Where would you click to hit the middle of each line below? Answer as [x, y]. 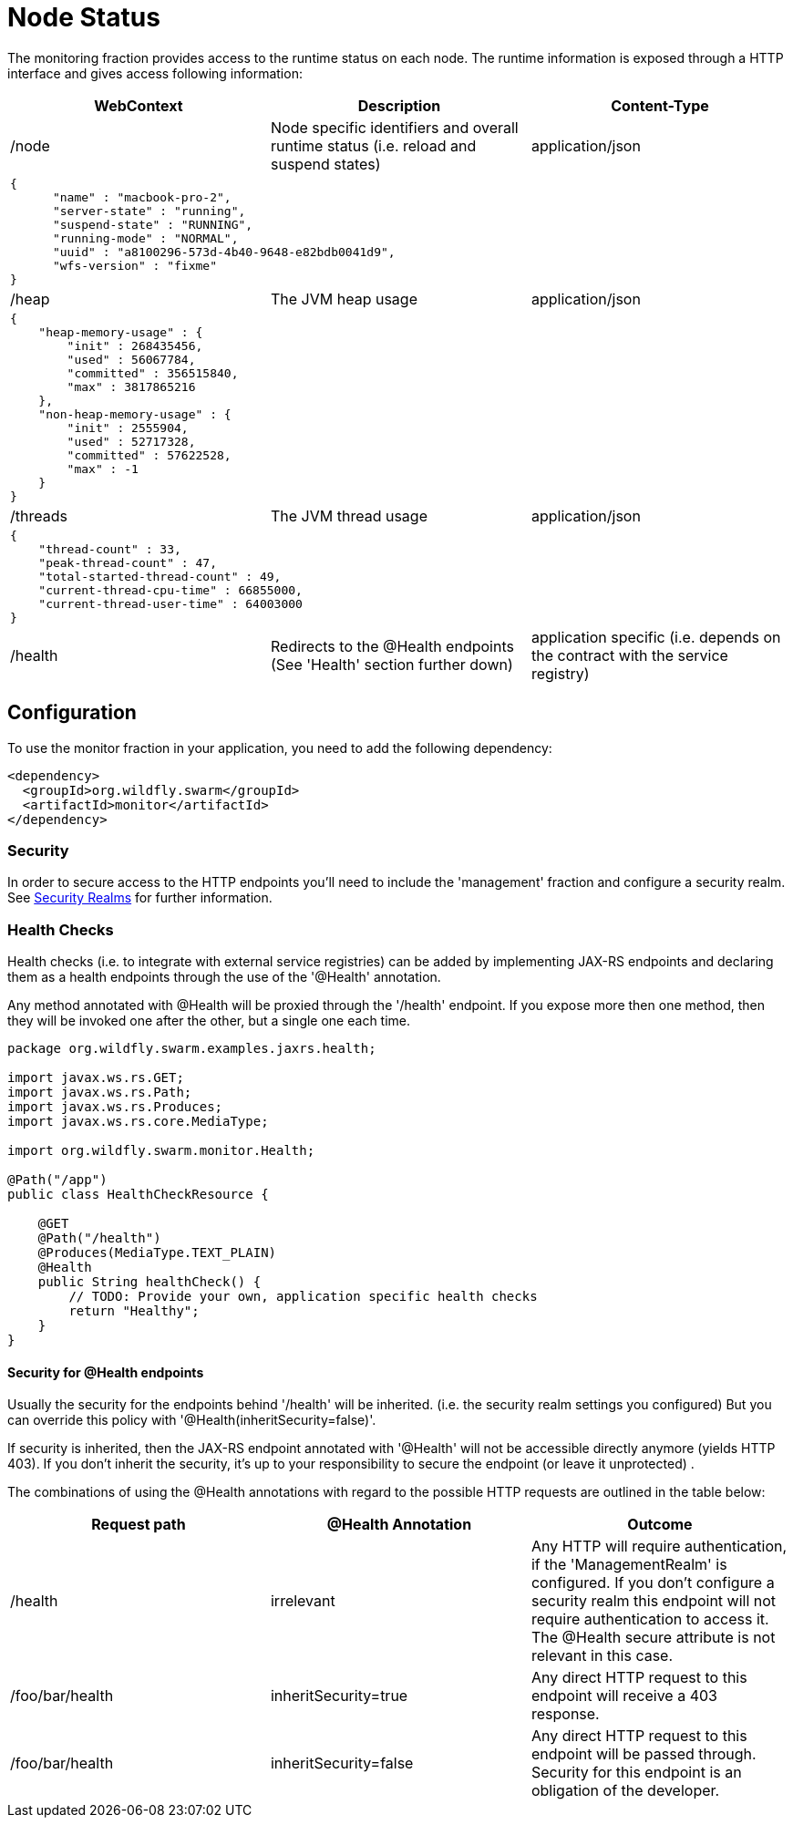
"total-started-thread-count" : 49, [160, 576]
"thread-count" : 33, [110, 549]
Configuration [72, 713]
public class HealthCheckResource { [138, 1195]
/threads [39, 516]
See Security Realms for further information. [140, 898]
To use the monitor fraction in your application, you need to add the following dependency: [280, 748]
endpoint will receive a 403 [624, 1696]
